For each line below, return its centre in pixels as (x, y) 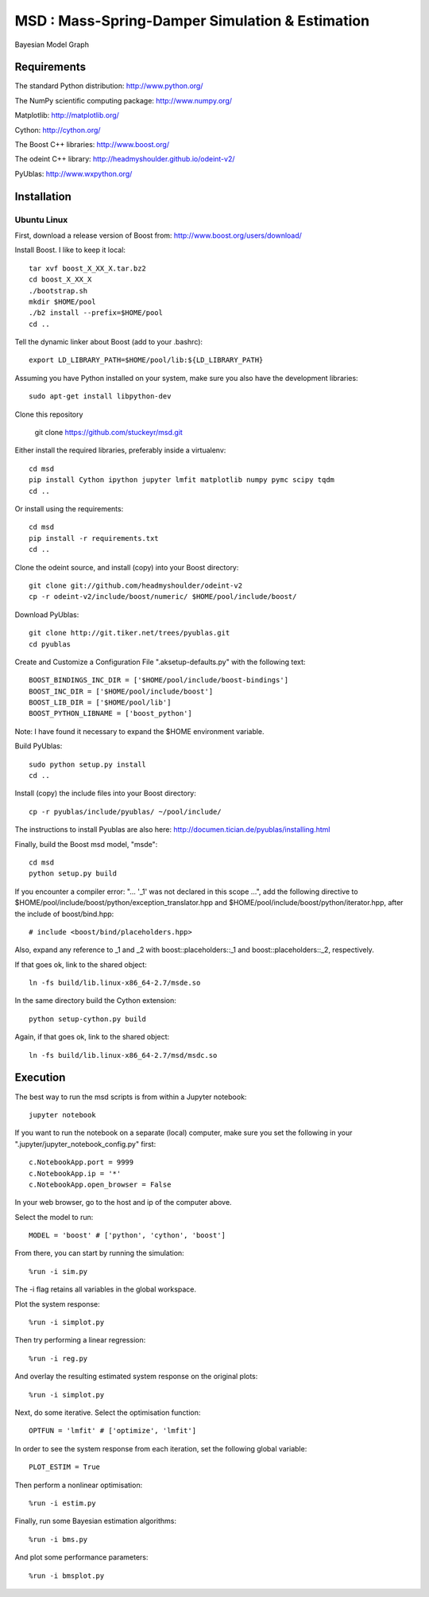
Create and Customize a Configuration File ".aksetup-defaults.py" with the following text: (160, 662)
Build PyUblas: (39, 746)
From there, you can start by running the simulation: (99, 1253)
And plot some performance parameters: (81, 1557)
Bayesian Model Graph (52, 45)
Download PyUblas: (47, 614)
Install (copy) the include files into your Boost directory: (105, 793)
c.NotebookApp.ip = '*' (75, 1173)
